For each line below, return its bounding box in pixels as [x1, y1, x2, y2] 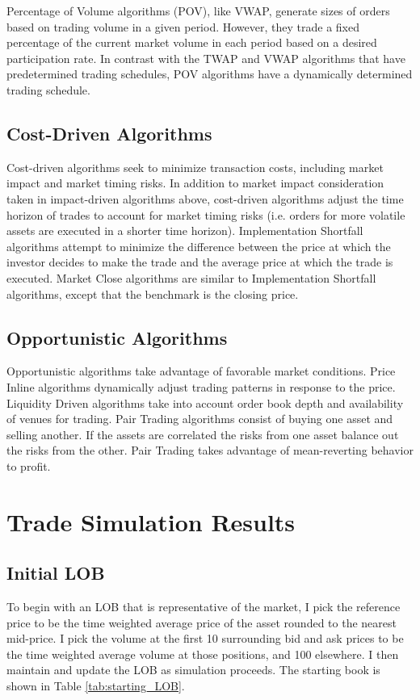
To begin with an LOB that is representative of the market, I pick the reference [6, 598, 401, 615]
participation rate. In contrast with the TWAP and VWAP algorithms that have [6, 49, 405, 66]
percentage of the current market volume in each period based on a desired [6, 34, 377, 51]
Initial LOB [6, 560, 105, 585]
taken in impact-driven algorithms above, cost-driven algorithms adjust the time [6, 190, 404, 207]
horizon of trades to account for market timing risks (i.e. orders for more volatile [6, 206, 405, 223]
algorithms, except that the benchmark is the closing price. [6, 285, 299, 302]
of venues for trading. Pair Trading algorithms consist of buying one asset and [6, 410, 393, 427]
